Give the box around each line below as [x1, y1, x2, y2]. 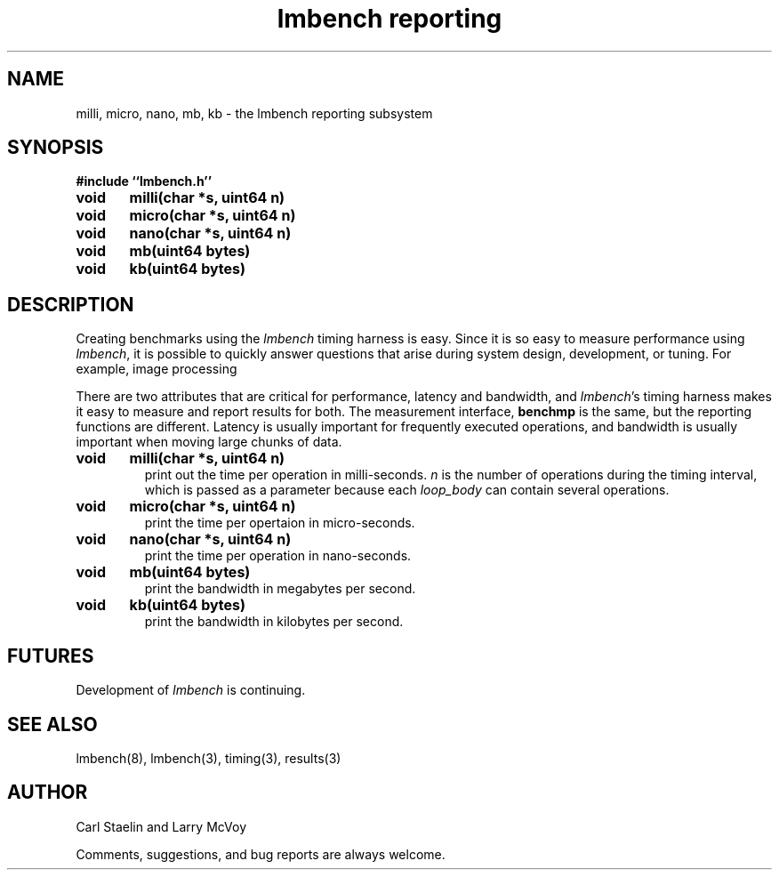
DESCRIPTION [7, 293, 134, 316]
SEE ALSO [7, 712, 98, 736]
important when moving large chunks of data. [76, 434, 342, 450]
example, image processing [76, 361, 237, 377]
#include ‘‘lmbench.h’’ [76, 173, 213, 189]
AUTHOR [7, 781, 88, 804]
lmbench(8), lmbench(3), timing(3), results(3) [76, 750, 341, 766]
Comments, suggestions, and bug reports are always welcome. [76, 846, 446, 862]
